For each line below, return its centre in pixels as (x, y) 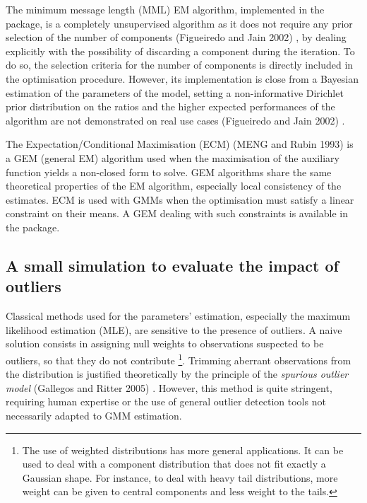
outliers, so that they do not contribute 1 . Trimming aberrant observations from (179, 359)
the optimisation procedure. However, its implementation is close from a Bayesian (182, 78)
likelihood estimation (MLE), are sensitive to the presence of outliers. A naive (174, 329)
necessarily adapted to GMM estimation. (94, 415)
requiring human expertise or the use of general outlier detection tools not (166, 401)
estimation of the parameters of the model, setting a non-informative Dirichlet (175, 92)
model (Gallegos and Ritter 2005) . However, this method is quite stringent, (169, 387)
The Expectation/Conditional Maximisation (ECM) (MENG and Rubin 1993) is (180, 144)
